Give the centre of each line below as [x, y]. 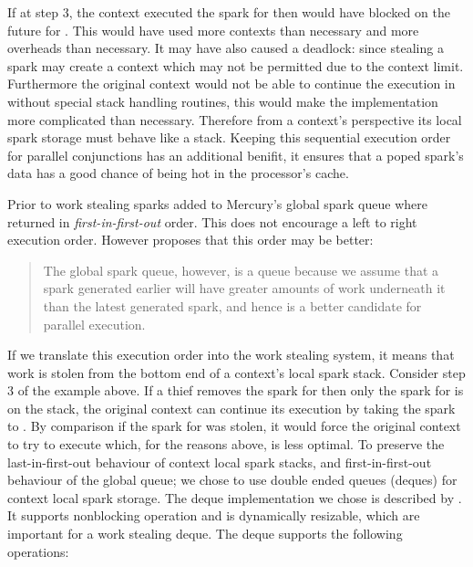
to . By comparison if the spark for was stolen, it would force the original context [234, 426]
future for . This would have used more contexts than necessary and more [213, 30]
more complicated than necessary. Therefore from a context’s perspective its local [235, 119]
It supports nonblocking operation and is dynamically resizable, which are [214, 515]
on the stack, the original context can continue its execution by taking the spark [231, 408]
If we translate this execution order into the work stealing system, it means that [231, 355]
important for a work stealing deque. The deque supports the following [205, 534]
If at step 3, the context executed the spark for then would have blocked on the [229, 12]
